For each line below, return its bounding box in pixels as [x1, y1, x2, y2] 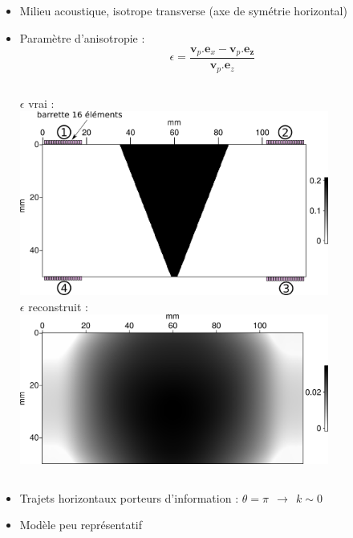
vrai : [28, 94, 55, 111]
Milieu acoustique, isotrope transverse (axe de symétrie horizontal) [19, 2, 347, 19]
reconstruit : [28, 298, 88, 314]
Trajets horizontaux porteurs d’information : [19, 489, 239, 506]
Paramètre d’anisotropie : [19, 29, 145, 46]
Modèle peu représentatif [19, 516, 143, 533]
